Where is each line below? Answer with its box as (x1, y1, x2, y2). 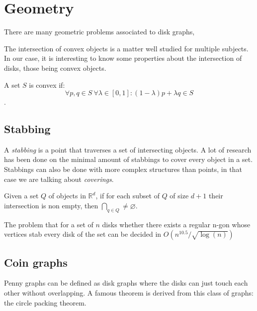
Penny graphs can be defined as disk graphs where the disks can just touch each (4, 278, 248, 288)
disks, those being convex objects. (4, 62, 106, 73)
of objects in (48, 190, 86, 201)
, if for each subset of (95, 190, 160, 201)
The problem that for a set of (4, 219, 93, 229)
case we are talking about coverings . (4, 173, 114, 184)
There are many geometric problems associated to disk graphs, (4, 26, 195, 37)
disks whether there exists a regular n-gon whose (102, 219, 251, 229)
